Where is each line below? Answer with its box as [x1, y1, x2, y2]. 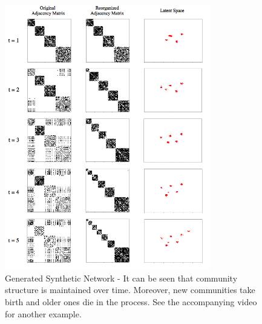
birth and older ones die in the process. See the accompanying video [5, 295, 257, 308]
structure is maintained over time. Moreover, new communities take [5, 283, 255, 296]
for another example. [5, 307, 82, 320]
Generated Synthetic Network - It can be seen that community [5, 271, 238, 284]
